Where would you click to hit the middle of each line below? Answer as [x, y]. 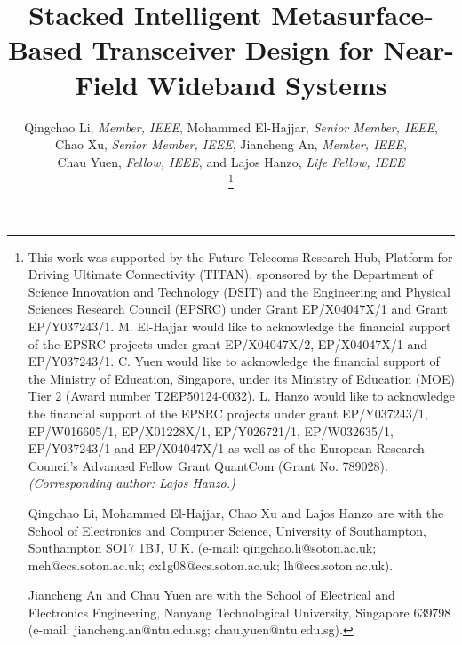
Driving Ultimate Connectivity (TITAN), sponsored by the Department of [230, 274]
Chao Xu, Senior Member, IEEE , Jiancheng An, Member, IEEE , [231, 144]
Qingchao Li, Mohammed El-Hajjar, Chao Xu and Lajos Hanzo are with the [236, 512]
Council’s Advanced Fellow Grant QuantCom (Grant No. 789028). [208, 465]
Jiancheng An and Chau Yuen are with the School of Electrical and [211, 595]
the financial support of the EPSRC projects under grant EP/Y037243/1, [228, 413]
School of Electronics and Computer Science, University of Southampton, [227, 530]
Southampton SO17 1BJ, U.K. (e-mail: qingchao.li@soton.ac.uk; [202, 548]
